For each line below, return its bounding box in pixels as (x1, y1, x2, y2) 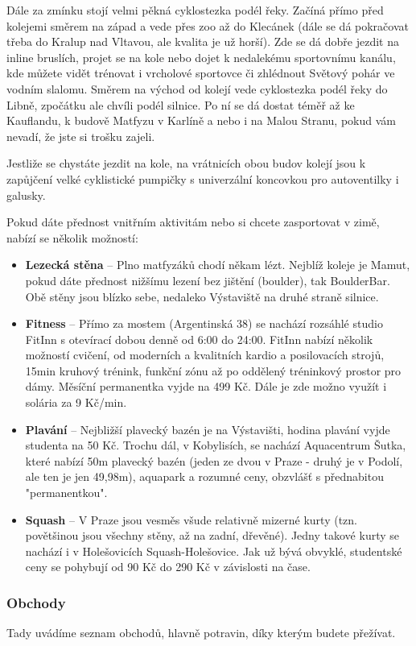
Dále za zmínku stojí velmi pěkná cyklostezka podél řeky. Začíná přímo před (6, 2, 384, 18)
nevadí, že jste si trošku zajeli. (6, 127, 155, 144)
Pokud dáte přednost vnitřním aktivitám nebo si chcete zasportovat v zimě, (6, 213, 380, 230)
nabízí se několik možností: (6, 229, 138, 246)
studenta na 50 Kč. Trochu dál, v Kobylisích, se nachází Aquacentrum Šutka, (25, 437, 406, 453)
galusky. (6, 186, 46, 203)
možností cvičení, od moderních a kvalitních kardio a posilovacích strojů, (25, 346, 385, 363)
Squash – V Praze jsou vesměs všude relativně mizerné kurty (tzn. (25, 511, 357, 528)
